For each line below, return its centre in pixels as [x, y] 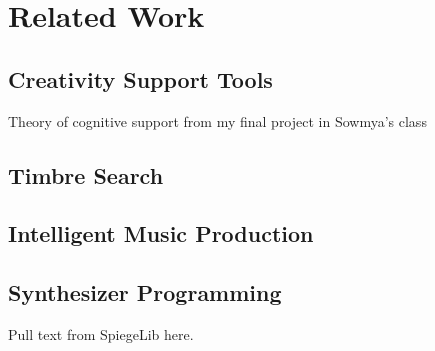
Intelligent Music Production [161, 233]
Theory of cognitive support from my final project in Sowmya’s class [217, 120]
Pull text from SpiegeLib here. [101, 333]
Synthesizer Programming [145, 292]
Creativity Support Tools [140, 78]
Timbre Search [86, 174]
